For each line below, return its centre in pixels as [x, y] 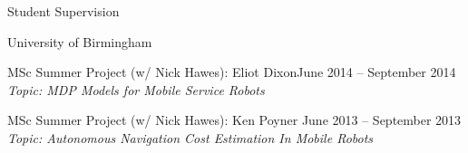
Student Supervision [63, 11]
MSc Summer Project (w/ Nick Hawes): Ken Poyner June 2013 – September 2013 [234, 120]
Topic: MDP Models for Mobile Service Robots [136, 89]
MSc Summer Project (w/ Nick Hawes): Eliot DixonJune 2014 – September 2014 [232, 72]
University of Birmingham [80, 41]
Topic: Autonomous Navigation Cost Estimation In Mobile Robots [190, 137]
